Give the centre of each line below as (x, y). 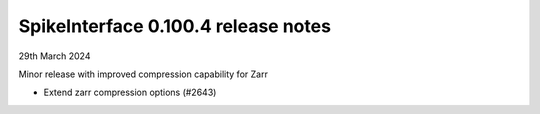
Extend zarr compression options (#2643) (130, 92)
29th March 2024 (54, 56)
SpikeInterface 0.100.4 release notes (175, 26)
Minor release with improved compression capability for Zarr (143, 74)
